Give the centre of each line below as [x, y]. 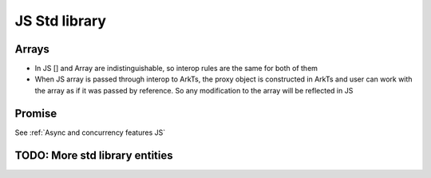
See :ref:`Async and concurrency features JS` [90, 133]
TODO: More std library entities [94, 155]
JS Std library [61, 21]
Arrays [32, 49]
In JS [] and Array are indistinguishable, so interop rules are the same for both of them [176, 69]
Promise [36, 113]
